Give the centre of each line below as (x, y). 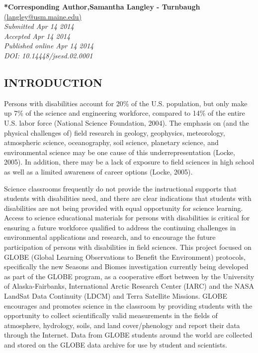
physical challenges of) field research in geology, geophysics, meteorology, (115, 132)
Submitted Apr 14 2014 (39, 26)
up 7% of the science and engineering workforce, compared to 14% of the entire (125, 113)
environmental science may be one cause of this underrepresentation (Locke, (120, 152)
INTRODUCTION (53, 82)
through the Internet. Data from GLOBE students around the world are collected (128, 335)
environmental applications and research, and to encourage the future (110, 237)
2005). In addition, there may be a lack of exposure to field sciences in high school (129, 162)
